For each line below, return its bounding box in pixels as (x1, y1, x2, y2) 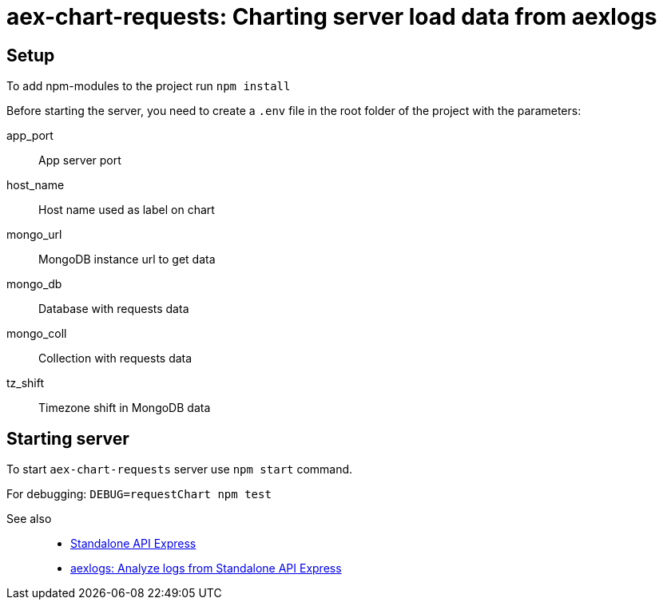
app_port (6, 129, 54, 143)
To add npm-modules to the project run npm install (6, 79, 291, 93)
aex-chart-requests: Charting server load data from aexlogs (6, 3, 657, 30)
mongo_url (6, 228, 62, 242)
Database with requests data (38, 302, 189, 316)
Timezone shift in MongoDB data (38, 401, 211, 415)
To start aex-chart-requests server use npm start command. (6, 462, 353, 477)
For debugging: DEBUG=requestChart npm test (6, 487, 272, 501)
